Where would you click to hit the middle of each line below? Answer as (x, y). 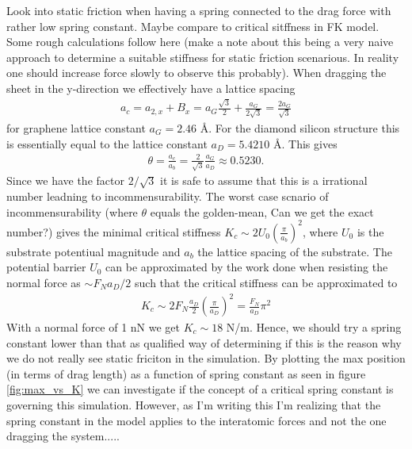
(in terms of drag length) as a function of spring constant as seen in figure (186, 373)
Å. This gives (305, 143)
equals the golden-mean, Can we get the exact (262, 211)
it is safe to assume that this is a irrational (264, 180)
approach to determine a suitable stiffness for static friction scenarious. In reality (203, 57)
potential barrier (46, 267)
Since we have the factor (65, 180)
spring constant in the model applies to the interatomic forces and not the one (196, 420)
